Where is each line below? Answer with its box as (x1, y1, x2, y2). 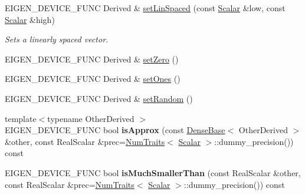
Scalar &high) (5, 13, 55, 25)
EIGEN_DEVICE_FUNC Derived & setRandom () (5, 92, 193, 104)
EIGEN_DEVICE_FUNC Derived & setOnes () (5, 72, 181, 85)
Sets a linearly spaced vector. (5, 33, 109, 45)
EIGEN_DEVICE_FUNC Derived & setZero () (5, 52, 179, 65)
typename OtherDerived (47, 112, 135, 124)
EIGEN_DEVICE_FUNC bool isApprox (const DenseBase (5, 124, 225, 136)
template (5, 112, 37, 124)
